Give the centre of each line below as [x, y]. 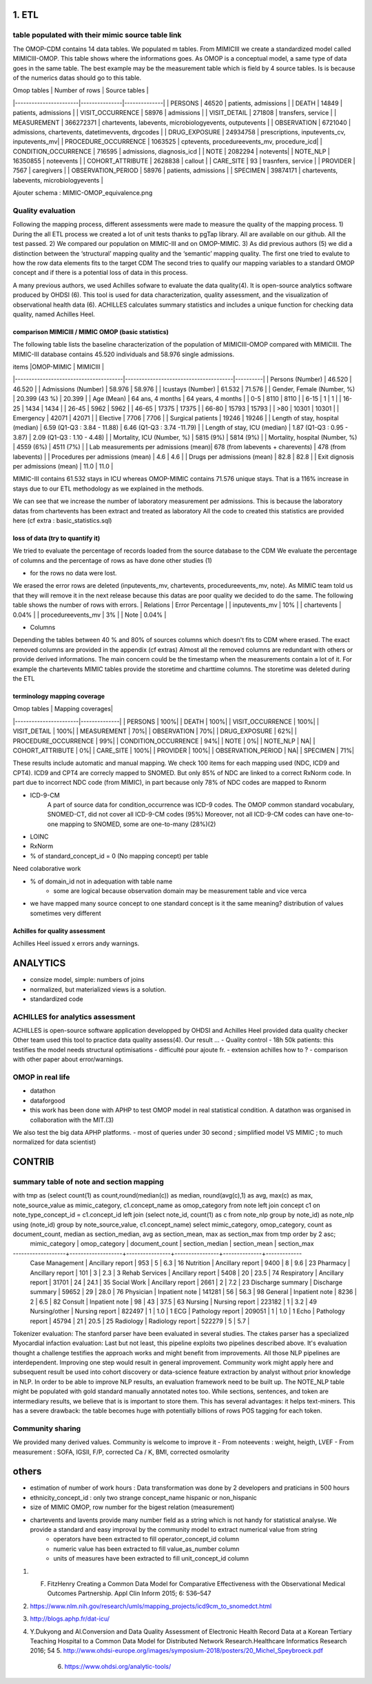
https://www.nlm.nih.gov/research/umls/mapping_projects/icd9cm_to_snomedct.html [151, 1606]
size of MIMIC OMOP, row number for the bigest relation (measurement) [132, 1507]
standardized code [56, 998]
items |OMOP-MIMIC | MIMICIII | [59, 367]
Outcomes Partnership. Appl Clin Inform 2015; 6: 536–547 [129, 1593]
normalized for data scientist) [54, 1142]
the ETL [24, 678]
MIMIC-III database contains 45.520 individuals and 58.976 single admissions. [124, 354]
